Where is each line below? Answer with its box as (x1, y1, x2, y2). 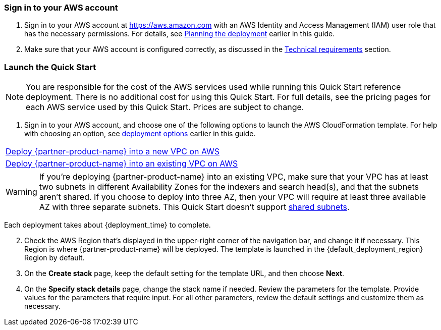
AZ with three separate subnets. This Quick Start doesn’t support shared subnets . (39, 202, 350, 212)
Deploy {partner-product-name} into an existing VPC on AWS (6, 158, 238, 169)
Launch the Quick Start (4, 62, 96, 72)
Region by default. (24, 253, 85, 262)
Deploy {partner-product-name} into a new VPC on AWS (6, 146, 220, 157)
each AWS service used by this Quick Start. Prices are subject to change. (26, 102, 304, 113)
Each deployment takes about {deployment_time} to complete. (4, 221, 211, 230)
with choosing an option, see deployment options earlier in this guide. (24, 129, 256, 138)
